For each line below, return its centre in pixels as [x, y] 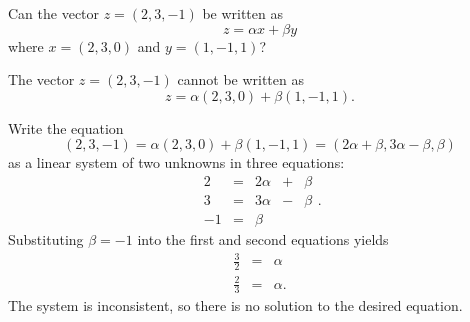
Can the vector [54, 13]
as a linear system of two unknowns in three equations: [176, 162]
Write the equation [66, 127]
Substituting [46, 239]
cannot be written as [240, 79]
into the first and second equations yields [263, 239]
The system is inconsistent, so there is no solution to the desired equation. [235, 305]
